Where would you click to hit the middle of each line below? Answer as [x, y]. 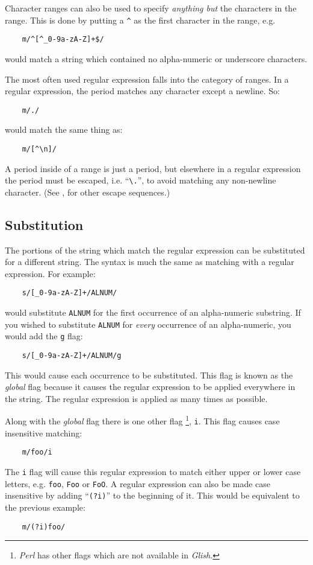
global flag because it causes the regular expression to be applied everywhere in [150, 387]
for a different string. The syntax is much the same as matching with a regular [150, 262]
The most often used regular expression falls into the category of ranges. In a [147, 79]
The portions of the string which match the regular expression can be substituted [155, 250]
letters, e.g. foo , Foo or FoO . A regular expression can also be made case [138, 483]
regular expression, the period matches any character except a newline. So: [143, 91]
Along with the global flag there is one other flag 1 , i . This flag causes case [142, 420]
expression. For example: [50, 273]
